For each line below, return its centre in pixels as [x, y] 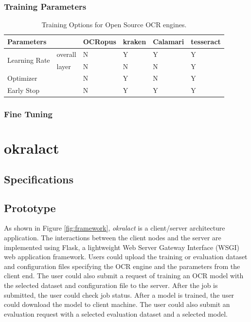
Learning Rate [29, 60]
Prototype [30, 207]
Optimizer [22, 78]
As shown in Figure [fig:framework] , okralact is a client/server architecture [115, 228]
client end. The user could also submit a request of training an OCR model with [124, 276]
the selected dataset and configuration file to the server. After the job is [111, 285]
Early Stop [23, 90]
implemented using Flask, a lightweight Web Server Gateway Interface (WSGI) [122, 247]
